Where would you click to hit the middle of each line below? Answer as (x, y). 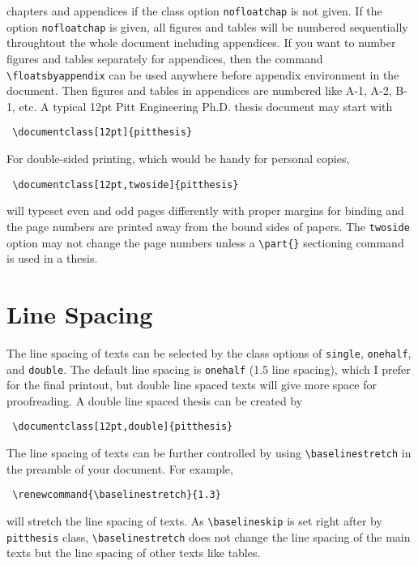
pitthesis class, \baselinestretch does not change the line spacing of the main (209, 536)
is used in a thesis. (52, 258)
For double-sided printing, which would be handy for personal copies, (178, 158)
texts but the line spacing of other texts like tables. (134, 553)
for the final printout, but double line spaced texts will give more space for (192, 385)
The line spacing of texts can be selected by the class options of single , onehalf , (209, 352)
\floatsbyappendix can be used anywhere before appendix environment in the (203, 74)
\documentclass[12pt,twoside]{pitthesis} (126, 184)
